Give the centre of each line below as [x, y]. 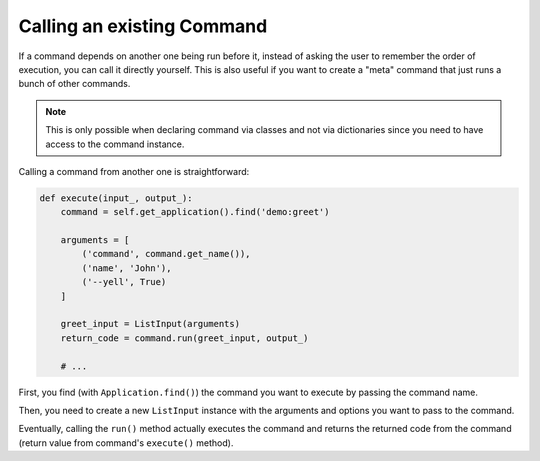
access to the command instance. [115, 144]
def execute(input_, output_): [116, 198]
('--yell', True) [124, 282]
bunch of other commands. [74, 84]
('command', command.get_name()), [166, 254]
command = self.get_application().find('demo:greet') [195, 212]
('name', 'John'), [126, 268]
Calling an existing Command [143, 26]
